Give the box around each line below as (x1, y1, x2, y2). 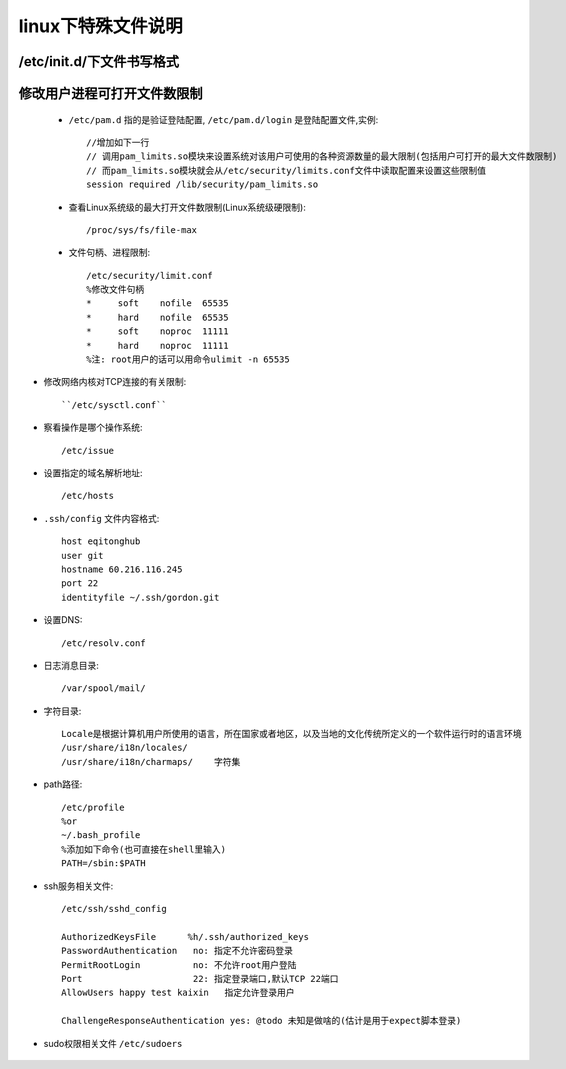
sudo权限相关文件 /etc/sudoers (43, 1037, 183, 1049)
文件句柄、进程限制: (68, 246, 151, 259)
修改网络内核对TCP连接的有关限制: (43, 376, 187, 388)
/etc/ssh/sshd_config (61, 903, 167, 914)
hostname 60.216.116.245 (61, 563, 183, 575)
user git (61, 550, 104, 561)
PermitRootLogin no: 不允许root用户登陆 (61, 959, 297, 970)
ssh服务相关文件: (43, 880, 114, 892)
